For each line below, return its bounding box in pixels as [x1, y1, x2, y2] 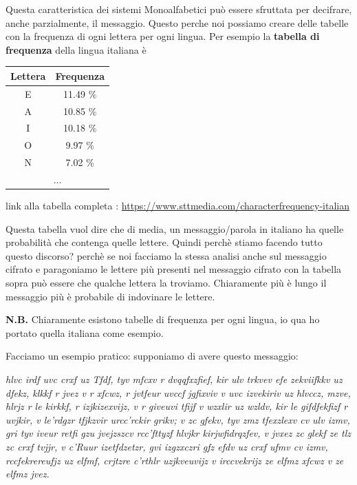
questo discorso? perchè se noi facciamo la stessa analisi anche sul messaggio [6, 248, 327, 262]
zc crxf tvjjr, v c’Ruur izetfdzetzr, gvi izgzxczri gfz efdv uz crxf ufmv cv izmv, [6, 439, 328, 453]
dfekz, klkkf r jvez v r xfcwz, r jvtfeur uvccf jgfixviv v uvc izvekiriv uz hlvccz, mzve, [6, 385, 351, 400]
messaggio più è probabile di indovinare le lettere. [6, 289, 215, 303]
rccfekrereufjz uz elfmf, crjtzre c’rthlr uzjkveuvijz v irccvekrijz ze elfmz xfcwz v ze [6, 453, 344, 467]
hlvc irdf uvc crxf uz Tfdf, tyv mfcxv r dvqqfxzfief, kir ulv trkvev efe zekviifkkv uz [6, 371, 343, 386]
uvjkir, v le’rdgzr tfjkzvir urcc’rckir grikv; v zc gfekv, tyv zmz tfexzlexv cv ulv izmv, [6, 412, 350, 426]
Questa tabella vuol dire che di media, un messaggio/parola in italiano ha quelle [6, 221, 344, 236]
